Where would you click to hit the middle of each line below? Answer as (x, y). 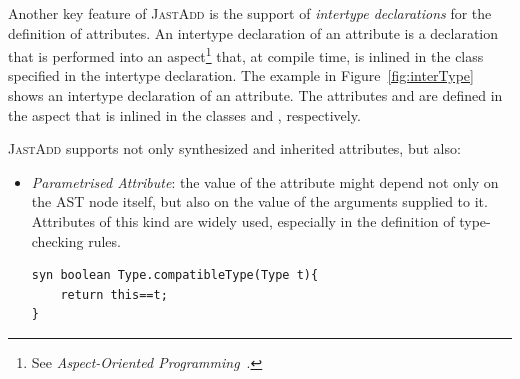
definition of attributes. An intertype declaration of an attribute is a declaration (253, 32)
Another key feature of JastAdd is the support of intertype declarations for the (250, 13)
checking (57, 240)
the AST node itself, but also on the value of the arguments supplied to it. (259, 201)
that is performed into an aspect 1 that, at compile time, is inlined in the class (246, 54)
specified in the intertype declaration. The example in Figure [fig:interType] (241, 75)
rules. (104, 240)
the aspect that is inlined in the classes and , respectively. (184, 114)
